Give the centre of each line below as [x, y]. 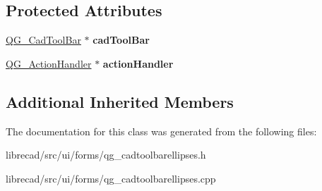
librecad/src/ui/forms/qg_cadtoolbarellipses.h [106, 155]
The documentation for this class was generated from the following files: [161, 131]
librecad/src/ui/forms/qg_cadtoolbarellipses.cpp [111, 178]
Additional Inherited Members [120, 101]
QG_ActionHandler [49, 63]
